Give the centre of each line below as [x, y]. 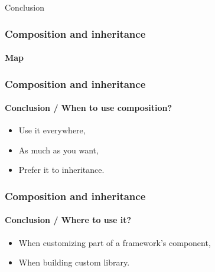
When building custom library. [74, 262]
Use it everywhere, [52, 130]
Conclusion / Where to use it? [68, 220]
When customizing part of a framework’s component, [115, 242]
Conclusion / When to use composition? [88, 108]
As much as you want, [58, 150]
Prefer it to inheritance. [61, 170]
